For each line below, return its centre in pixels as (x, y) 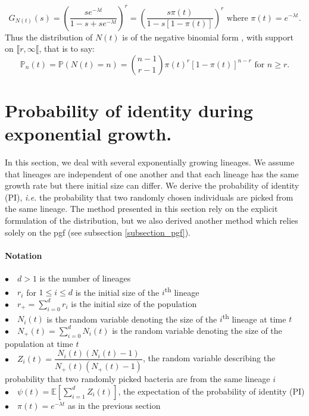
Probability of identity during (129, 110)
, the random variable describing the (209, 358)
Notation (24, 255)
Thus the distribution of (49, 37)
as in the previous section (114, 405)
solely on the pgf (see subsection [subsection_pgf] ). (98, 232)
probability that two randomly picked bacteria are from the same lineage (138, 379)
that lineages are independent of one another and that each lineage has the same (152, 173)
